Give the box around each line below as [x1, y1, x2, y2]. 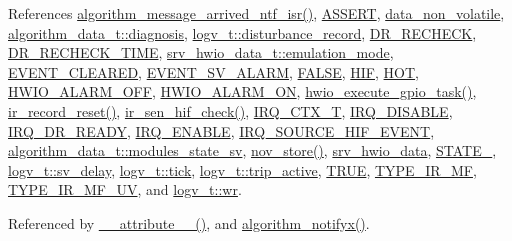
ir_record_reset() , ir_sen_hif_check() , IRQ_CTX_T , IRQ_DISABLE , [8, 100, 453, 121]
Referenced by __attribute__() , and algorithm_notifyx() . [8, 212, 370, 233]
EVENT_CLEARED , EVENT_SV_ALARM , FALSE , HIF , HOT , [8, 61, 419, 82]
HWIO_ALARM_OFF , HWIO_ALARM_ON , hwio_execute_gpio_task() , [8, 81, 477, 102]
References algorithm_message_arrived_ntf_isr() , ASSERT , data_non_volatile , [8, 3, 505, 23]
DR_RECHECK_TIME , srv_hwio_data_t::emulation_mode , [8, 42, 394, 63]
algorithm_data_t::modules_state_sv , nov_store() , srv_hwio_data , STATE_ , [8, 140, 497, 161]
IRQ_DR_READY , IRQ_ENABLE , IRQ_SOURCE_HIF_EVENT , [8, 120, 435, 141]
